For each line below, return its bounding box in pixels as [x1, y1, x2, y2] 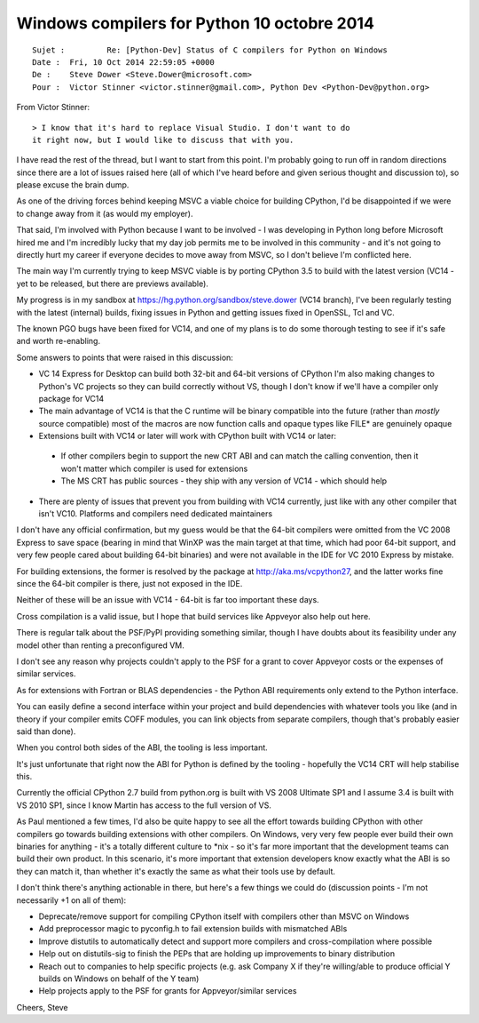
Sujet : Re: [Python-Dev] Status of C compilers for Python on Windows [32, 44, 388, 55]
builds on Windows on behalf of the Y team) [38, 973, 200, 984]
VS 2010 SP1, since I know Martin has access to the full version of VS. [16, 800, 272, 811]
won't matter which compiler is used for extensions [60, 463, 248, 474]
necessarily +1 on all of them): [16, 894, 127, 906]
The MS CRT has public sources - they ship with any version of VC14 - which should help [60, 476, 388, 486]
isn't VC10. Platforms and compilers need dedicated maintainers [38, 508, 273, 519]
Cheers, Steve [16, 1002, 68, 1012]
